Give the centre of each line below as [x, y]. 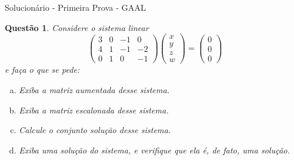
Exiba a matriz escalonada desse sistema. [94, 110]
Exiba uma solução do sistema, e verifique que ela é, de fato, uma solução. [154, 150]
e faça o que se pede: [42, 70]
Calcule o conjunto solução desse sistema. [95, 130]
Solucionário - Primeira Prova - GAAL [75, 7]
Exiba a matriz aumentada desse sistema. [94, 89]
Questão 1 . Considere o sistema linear [77, 27]
